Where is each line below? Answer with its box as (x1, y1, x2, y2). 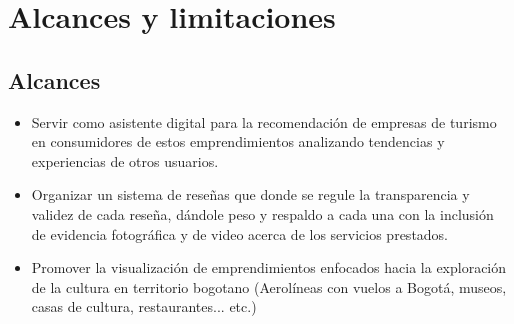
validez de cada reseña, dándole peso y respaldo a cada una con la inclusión (31, 203, 494, 224)
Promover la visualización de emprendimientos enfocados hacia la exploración (31, 257, 507, 278)
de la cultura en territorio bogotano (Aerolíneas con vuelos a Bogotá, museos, (31, 276, 507, 297)
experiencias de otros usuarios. (31, 150, 219, 171)
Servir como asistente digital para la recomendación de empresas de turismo (31, 111, 497, 132)
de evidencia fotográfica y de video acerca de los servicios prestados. (31, 223, 449, 244)
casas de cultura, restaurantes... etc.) (31, 296, 257, 317)
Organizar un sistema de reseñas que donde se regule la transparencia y (31, 184, 470, 205)
